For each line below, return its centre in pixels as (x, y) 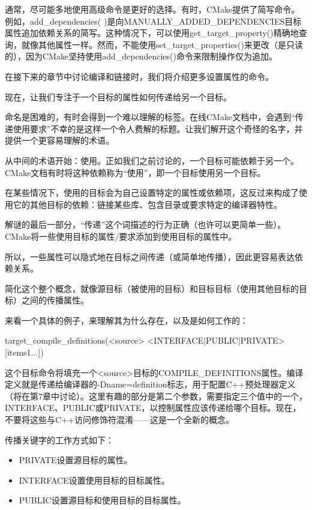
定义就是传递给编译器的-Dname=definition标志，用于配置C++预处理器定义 (150, 384)
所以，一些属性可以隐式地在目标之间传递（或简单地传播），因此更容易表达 (150, 256)
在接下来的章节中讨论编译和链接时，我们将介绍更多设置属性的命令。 (139, 76)
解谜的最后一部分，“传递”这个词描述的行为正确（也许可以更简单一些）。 (145, 224)
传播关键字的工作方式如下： (59, 439)
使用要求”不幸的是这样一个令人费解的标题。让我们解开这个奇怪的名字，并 (158, 128)
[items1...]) (24, 352)
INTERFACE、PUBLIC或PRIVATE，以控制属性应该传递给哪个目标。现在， (153, 408)
